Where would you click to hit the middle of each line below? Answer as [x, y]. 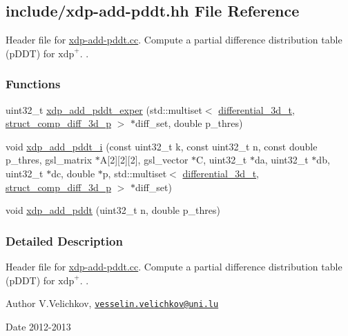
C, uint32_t [222, 160]
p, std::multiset [135, 173]
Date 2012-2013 [38, 326]
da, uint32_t [281, 160]
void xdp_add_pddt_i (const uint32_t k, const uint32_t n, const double [162, 146]
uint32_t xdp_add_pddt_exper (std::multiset [104, 109]
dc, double [73, 173]
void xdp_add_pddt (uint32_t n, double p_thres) [113, 210]
